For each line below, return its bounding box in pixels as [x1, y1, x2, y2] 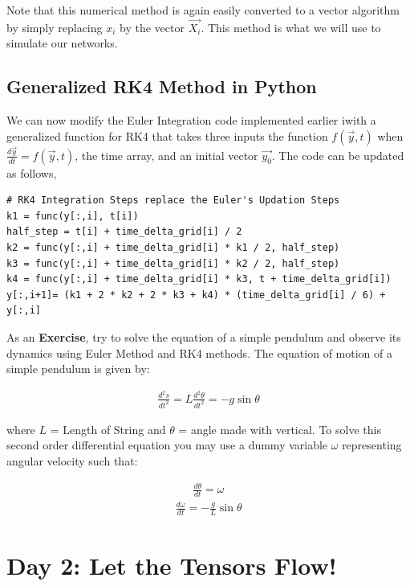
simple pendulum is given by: [6, 360, 150, 377]
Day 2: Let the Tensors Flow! [6, 548, 337, 581]
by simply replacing [6, 18, 103, 35]
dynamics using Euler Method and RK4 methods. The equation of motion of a [6, 344, 392, 361]
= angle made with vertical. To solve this [178, 420, 381, 437]
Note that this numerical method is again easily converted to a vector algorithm [6, 2, 400, 18]
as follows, [6, 164, 57, 181]
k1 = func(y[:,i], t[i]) [6, 210, 139, 222]
